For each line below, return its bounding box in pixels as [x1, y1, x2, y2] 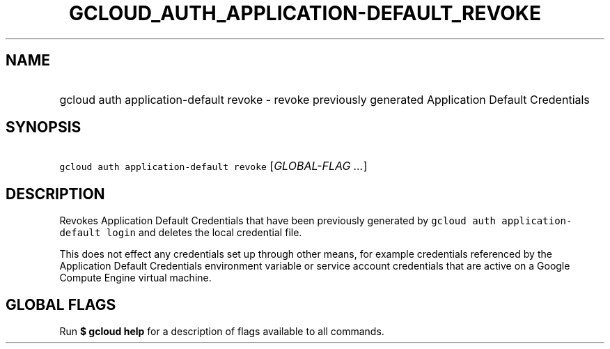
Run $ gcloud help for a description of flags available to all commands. [59, 325, 384, 338]
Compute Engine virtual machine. [59, 272, 212, 284]
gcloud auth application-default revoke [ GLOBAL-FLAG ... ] [59, 159, 368, 173]
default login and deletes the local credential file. [59, 226, 302, 239]
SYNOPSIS [6, 118, 81, 137]
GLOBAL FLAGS [6, 295, 116, 313]
